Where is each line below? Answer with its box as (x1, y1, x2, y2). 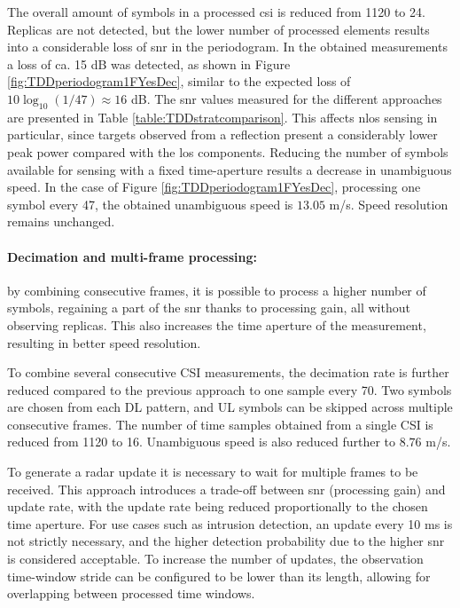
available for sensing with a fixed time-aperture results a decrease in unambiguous (7, 160, 452, 178)
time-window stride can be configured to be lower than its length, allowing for (7, 566, 431, 585)
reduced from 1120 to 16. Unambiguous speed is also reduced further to (7, 432, 396, 451)
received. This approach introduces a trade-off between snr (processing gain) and (7, 479, 446, 498)
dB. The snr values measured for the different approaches (130, 89, 442, 107)
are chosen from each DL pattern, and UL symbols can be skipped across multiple (7, 398, 453, 416)
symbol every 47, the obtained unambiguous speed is (7, 194, 293, 213)
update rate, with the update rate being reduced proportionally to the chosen (7, 497, 428, 516)
